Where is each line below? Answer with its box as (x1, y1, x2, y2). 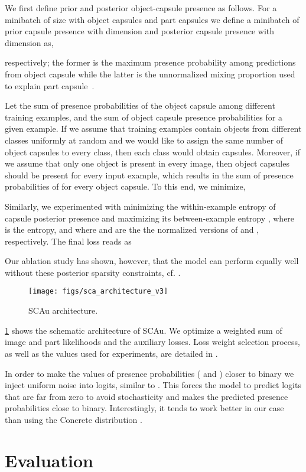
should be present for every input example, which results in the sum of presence (5, 168, 294, 181)
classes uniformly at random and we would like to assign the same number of (5, 134, 284, 146)
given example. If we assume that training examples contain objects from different (5, 122, 302, 135)
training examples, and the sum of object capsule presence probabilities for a (5, 110, 282, 123)
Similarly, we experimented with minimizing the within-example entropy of (5, 200, 276, 212)
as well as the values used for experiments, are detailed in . (5, 347, 218, 359)
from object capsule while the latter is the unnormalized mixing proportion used (5, 67, 295, 80)
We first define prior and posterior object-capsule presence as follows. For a (5, 2, 277, 14)
